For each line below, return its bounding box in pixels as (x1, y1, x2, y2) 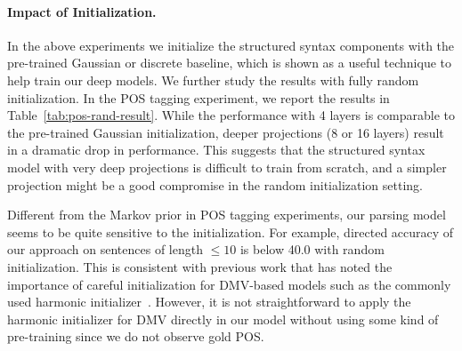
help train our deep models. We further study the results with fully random (7, 70, 419, 89)
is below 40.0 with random (239, 240, 385, 259)
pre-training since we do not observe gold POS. (7, 327, 264, 346)
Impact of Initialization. (7, 2, 157, 20)
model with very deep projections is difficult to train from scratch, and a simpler (7, 157, 447, 176)
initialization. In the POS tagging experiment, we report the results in (7, 88, 390, 107)
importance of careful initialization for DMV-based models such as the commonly (7, 275, 451, 293)
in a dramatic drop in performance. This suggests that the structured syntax (7, 140, 426, 159)
